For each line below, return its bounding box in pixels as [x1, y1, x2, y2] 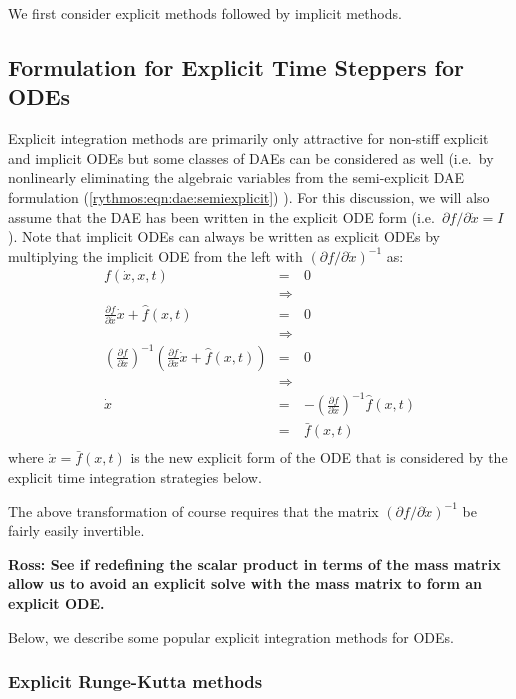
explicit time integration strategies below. [8, 466, 262, 487]
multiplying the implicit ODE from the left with [8, 245, 303, 266]
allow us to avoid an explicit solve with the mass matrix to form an [8, 573, 482, 594]
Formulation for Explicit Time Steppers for [8, 51, 464, 82]
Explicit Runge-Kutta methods [8, 669, 263, 694]
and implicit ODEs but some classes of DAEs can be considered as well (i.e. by [8, 147, 494, 168]
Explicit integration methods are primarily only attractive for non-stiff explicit [8, 128, 489, 149]
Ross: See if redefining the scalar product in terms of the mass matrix [8, 553, 501, 574]
